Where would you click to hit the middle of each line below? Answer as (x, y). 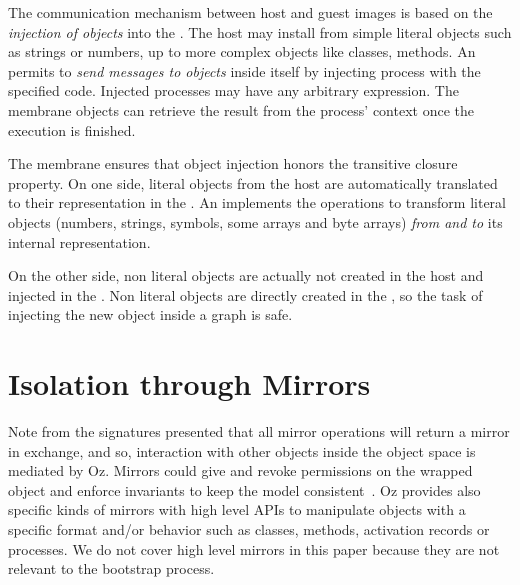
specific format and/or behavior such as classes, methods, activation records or (249, 529)
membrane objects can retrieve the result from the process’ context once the (241, 109)
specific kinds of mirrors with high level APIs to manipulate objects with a (237, 509)
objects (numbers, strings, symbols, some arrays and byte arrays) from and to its (255, 221)
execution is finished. (72, 129)
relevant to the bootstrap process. (111, 568)
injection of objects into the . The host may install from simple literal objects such (260, 31)
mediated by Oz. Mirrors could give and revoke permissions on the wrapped (240, 470)
